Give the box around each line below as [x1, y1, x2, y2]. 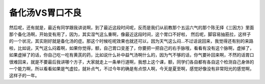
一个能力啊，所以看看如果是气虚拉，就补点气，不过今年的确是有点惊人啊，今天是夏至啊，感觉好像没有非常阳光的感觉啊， [9, 65, 254, 71]
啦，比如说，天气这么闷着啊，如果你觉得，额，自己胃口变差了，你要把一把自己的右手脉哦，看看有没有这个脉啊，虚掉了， [9, 45, 254, 51]
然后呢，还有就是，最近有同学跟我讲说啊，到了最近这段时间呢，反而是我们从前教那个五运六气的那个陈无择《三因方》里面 [9, 25, 254, 30]
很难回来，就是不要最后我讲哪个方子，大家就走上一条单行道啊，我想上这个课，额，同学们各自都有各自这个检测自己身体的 [9, 59, 254, 65]
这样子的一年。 [9, 73, 39, 79]
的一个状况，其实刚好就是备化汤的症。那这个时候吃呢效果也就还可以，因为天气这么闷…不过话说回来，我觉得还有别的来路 [9, 38, 254, 44]
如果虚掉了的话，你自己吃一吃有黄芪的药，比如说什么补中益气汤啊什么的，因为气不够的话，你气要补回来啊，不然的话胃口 [9, 52, 254, 58]
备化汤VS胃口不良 [9, 7, 82, 18]
